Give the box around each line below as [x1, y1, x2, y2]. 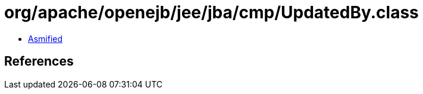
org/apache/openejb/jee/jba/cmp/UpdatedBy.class [4, 2, 419, 22]
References [4, 54, 74, 69]
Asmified [28, 33, 63, 44]
